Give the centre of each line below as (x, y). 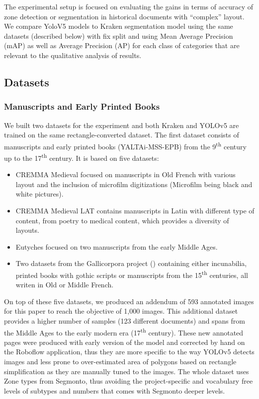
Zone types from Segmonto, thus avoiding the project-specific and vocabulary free (129, 381)
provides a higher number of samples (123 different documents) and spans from (125, 321)
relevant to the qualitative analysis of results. (73, 55)
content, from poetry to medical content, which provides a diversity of (122, 220)
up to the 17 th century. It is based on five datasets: (82, 157)
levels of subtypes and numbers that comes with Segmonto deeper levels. (115, 390)
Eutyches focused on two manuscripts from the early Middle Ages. (117, 246)
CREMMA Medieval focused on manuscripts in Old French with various (126, 174)
